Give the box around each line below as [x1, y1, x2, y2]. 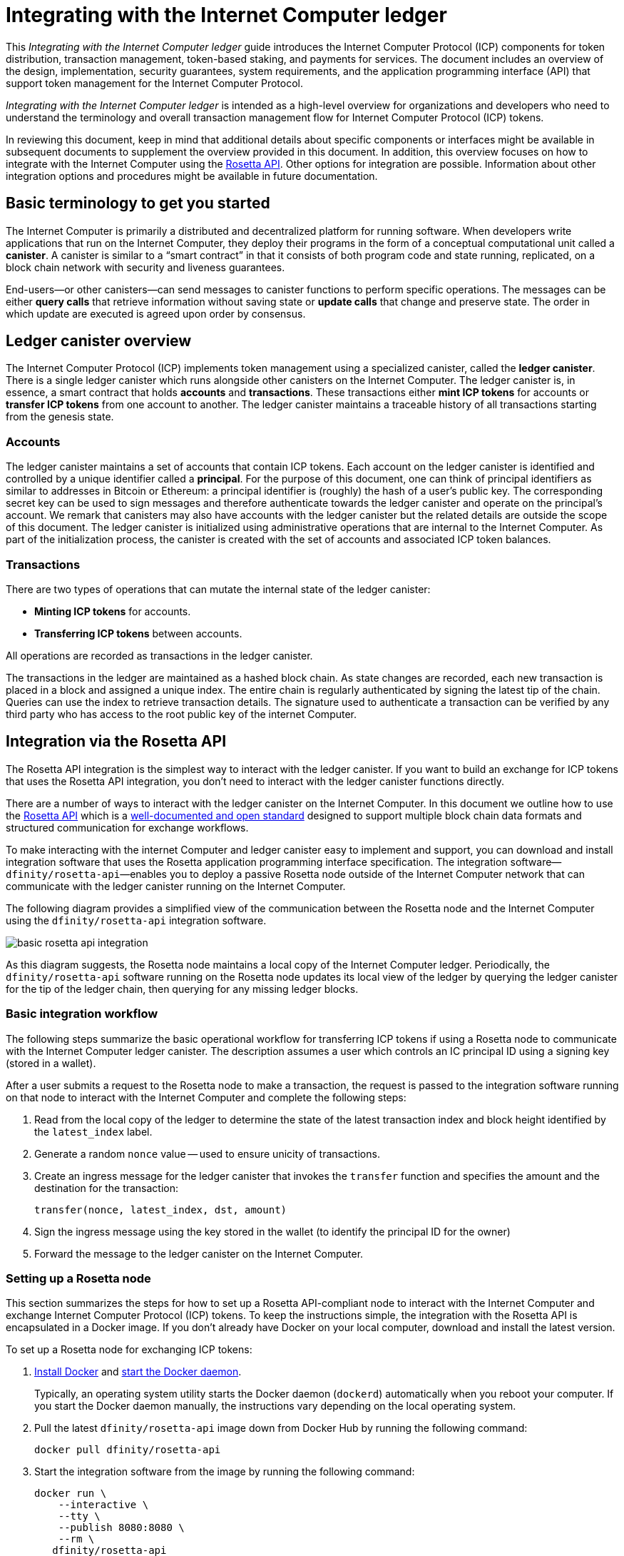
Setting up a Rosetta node [6, 1270, 151, 1285]
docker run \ [34, 1487, 107, 1500]
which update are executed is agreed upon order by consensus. [6, 307, 306, 320]
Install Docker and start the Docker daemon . [34, 1365, 242, 1378]
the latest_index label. [34, 1125, 153, 1138]
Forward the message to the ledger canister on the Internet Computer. [34, 1247, 364, 1260]
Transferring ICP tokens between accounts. [34, 627, 242, 640]
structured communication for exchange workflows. [6, 821, 249, 834]
